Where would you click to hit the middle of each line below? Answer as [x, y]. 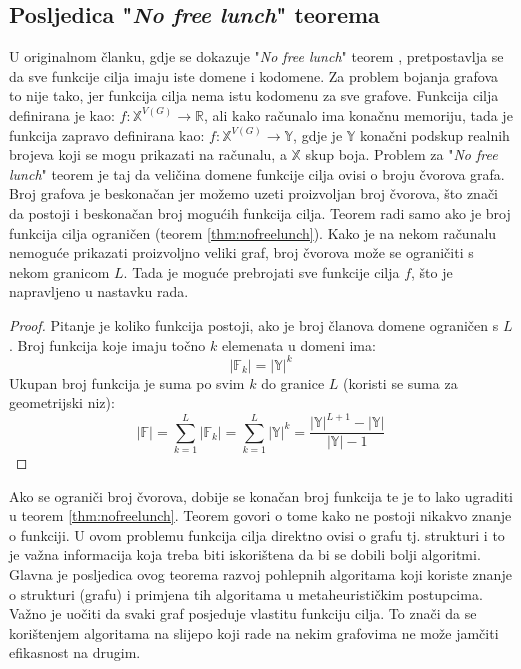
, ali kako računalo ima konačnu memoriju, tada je [358, 114]
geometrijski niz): [62, 402]
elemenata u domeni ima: [298, 344]
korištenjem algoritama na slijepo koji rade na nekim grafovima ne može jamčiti [254, 632]
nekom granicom [59, 271]
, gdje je [318, 134]
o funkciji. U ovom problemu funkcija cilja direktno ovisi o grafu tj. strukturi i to [257, 534]
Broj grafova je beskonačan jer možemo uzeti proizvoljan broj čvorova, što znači [254, 193]
